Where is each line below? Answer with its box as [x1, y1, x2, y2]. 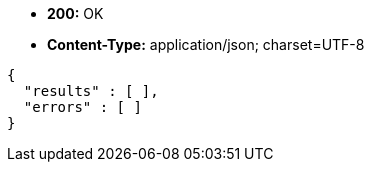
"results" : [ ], [23, 83, 159, 99]
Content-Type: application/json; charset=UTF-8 [47, 36, 365, 53]
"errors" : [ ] [23, 99, 142, 115]
